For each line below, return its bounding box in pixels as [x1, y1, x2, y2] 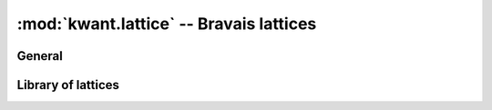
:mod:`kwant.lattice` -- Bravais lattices [16, 14, 317, 34]
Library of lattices [16, 77, 120, 93]
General [16, 48, 64, 64]
